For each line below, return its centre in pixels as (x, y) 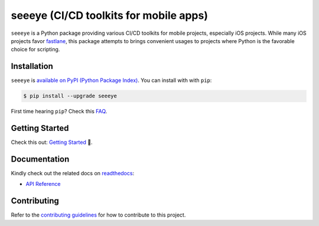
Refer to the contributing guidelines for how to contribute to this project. (98, 215)
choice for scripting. (35, 50)
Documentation (40, 159)
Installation (32, 66)
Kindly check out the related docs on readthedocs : (73, 173)
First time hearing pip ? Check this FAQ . (59, 112)
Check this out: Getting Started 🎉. (52, 142)
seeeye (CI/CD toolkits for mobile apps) (109, 15)
